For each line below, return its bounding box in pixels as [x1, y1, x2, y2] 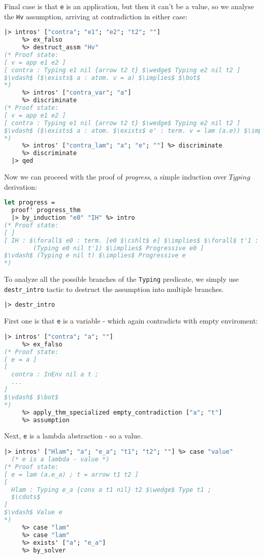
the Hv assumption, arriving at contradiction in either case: [4, 11, 187, 21]
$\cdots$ [11, 493, 41, 501]
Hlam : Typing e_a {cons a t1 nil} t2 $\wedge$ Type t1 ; [11, 486, 212, 493]
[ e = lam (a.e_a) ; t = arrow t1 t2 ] [4, 471, 139, 478]
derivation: [4, 181, 38, 192]
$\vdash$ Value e [4, 509, 62, 516]
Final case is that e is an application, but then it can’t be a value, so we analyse [4, 1, 254, 11]
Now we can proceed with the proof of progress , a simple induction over [4, 171, 227, 182]
